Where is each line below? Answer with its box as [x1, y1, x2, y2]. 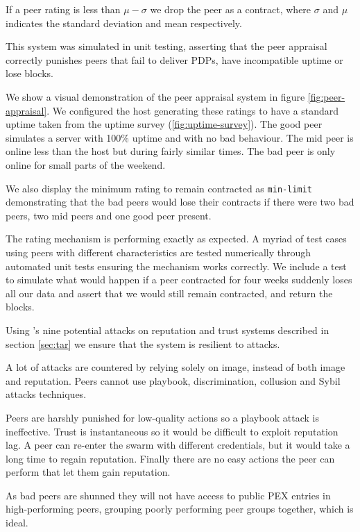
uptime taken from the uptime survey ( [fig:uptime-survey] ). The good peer [6, 117, 323, 131]
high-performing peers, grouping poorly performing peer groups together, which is [6, 501, 354, 516]
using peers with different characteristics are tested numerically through [6, 244, 311, 259]
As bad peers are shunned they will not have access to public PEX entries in [6, 488, 331, 502]
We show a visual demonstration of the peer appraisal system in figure [6, 89, 305, 103]
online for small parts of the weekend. [6, 157, 166, 172]
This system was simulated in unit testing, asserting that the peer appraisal [6, 39, 327, 53]
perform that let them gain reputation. [6, 465, 171, 479]
